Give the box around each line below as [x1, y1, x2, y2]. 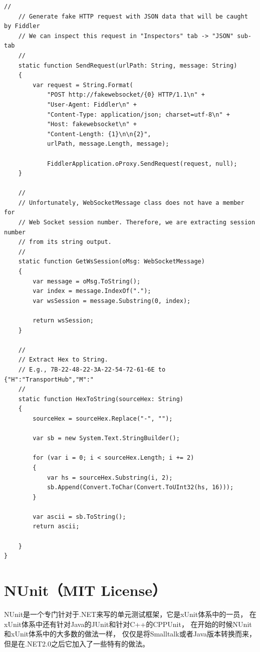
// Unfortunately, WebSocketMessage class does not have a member [18, 199, 244, 206]
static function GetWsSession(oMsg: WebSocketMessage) [18, 258, 205, 265]
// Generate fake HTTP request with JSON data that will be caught [18, 13, 248, 20]
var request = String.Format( [33, 81, 133, 89]
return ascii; [33, 523, 80, 530]
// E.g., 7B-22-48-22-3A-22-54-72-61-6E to [18, 366, 166, 373]
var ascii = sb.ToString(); [33, 513, 126, 520]
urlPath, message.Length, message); [47, 140, 169, 148]
